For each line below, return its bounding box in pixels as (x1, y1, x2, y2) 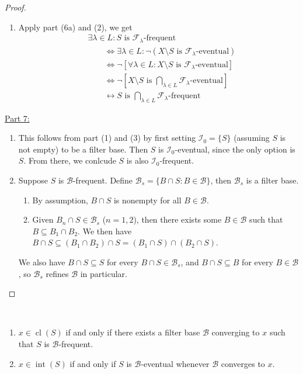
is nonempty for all (113, 193, 182, 206)
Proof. (5, 1, 26, 13)
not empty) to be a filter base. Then (18, 143, 148, 155)
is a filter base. (246, 174, 299, 186)
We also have (18, 255, 65, 268)
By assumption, (32, 193, 88, 206)
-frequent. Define (72, 174, 133, 186)
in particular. (80, 267, 127, 279)
